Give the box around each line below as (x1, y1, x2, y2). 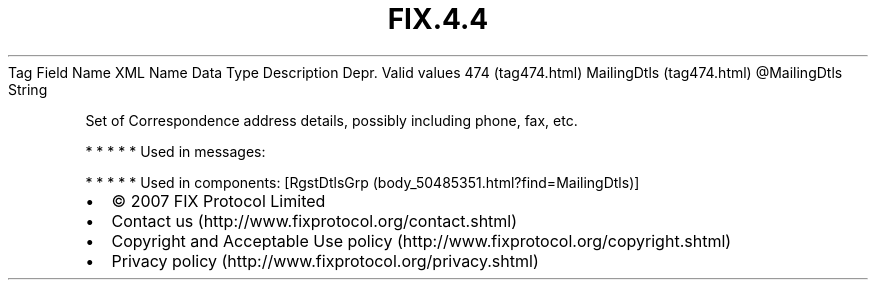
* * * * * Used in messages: (85, 142, 266, 160)
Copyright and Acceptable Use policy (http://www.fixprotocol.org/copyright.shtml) (111, 230, 732, 251)
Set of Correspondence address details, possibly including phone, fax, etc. (85, 111, 578, 129)
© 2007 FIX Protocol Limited (111, 190, 326, 211)
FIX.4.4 (387, 2, 489, 36)
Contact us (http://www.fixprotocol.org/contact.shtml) (111, 210, 518, 231)
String (8, 80, 48, 98)
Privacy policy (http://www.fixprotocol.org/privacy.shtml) (111, 250, 539, 271)
